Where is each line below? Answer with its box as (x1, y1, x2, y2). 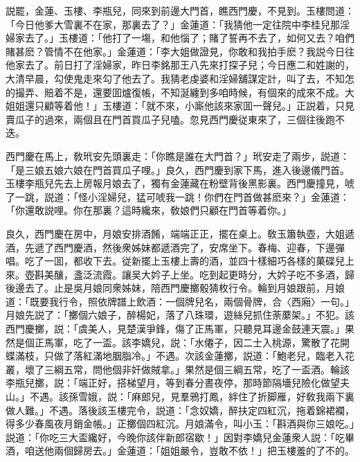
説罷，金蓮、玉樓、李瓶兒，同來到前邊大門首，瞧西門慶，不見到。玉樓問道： (6, 3, 354, 17)
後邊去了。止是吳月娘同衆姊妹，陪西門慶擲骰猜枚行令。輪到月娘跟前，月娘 (6, 281, 345, 295)
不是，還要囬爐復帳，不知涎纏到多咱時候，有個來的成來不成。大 (63, 85, 354, 99)
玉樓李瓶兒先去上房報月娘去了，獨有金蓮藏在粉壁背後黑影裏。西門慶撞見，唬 (6, 176, 354, 190)
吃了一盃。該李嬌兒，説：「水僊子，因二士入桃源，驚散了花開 (73, 335, 350, 349)
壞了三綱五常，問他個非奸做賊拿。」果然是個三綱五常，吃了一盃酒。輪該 (24, 362, 350, 376)
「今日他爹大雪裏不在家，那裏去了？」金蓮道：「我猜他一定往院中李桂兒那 (6, 17, 340, 31)
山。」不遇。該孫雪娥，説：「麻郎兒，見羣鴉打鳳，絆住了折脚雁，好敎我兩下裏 (6, 389, 354, 404)
